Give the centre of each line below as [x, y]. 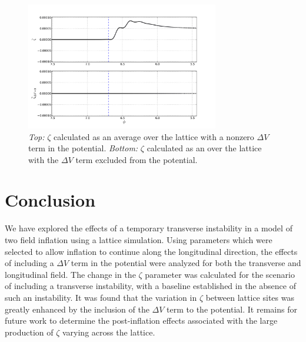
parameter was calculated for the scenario [220, 274]
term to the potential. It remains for [232, 309]
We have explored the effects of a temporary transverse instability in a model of [149, 228]
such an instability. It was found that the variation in [101, 297]
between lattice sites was [250, 297]
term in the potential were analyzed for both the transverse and [186, 263]
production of [29, 332]
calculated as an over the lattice [204, 148]
